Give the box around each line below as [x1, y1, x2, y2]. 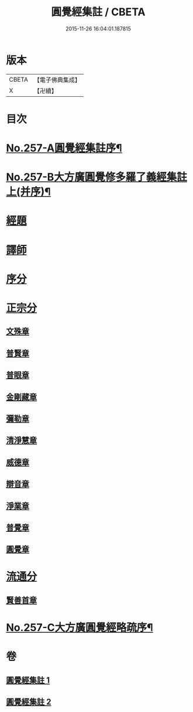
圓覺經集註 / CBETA [51, 5, 146, 19]
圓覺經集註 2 [6, 697, 51, 707]
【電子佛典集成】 [33, 76, 81, 84]
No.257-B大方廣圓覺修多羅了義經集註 [6, 171, 187, 184]
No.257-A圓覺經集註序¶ [6, 141, 123, 155]
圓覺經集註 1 [6, 675, 50, 685]
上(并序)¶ [6, 185, 51, 198]
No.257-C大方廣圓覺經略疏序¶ [6, 621, 153, 635]
